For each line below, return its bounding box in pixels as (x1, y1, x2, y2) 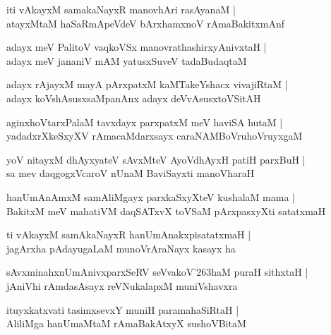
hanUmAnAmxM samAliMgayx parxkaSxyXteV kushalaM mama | (6, 189, 295, 204)
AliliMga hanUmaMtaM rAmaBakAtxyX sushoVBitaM (6, 316, 246, 331)
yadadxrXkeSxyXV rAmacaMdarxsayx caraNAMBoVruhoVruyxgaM (6, 128, 303, 143)
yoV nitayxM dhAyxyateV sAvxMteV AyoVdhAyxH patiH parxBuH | (6, 152, 306, 166)
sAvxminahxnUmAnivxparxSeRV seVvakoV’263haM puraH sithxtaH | (6, 264, 308, 279)
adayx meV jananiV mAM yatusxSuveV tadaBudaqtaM (6, 53, 247, 68)
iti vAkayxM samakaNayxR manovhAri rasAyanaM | (6, 2, 236, 16)
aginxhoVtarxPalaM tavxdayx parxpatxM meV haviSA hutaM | (6, 114, 283, 129)
